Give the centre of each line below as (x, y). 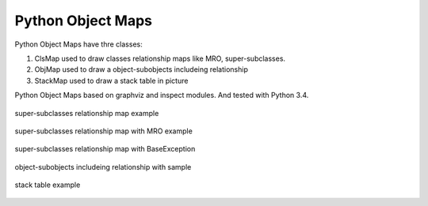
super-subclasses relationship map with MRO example (104, 131)
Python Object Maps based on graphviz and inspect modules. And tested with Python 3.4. (162, 96)
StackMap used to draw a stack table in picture (111, 81)
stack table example (48, 185)
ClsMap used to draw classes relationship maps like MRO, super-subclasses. (160, 58)
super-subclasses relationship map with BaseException (105, 149)
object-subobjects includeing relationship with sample (103, 167)
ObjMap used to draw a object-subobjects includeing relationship (141, 69)
